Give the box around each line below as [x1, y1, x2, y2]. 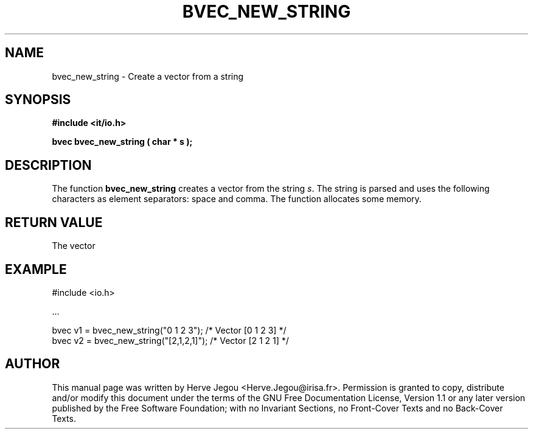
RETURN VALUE [5, 214, 103, 230]
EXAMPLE [5, 261, 67, 277]
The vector [52, 240, 96, 251]
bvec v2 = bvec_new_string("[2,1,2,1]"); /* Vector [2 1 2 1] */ [52, 335, 289, 346]
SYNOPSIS [5, 92, 71, 108]
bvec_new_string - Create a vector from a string [52, 71, 244, 82]
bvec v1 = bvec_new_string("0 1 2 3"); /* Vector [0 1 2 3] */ [52, 324, 287, 335]
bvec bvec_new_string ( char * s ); [52, 136, 193, 147]
